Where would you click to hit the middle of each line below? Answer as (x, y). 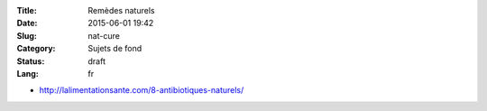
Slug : (27, 35)
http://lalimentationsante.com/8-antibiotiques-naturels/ (142, 90)
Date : (27, 23)
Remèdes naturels (121, 10)
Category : (36, 49)
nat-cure (104, 35)
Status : (31, 61)
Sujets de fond (115, 49)
